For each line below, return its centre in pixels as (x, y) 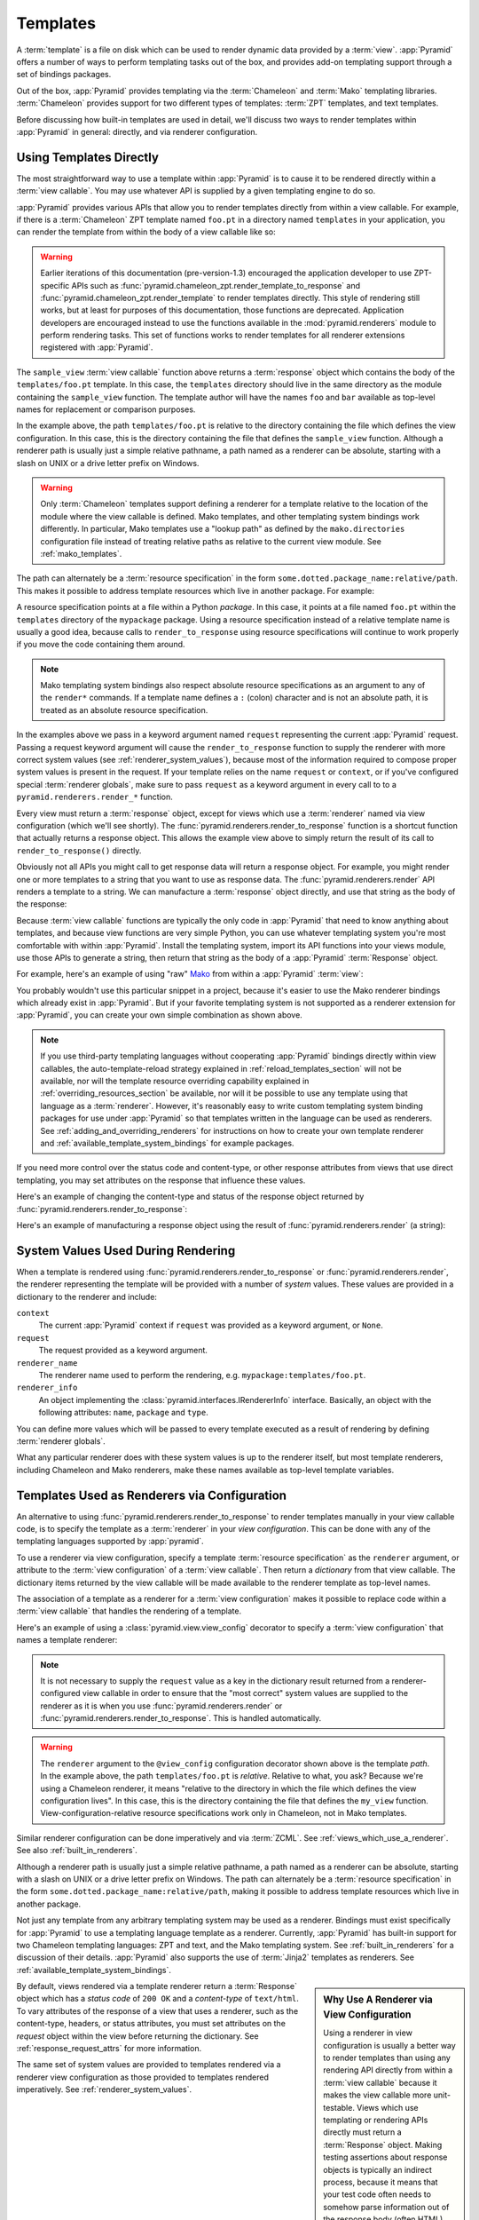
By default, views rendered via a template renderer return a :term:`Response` (157, 1986)
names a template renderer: (67, 1640)
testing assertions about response (385, 2157)
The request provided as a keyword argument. (123, 1351)
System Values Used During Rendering (126, 1251)
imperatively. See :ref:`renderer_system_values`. (104, 2089)
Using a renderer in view (368, 2033)
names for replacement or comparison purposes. (106, 409)
